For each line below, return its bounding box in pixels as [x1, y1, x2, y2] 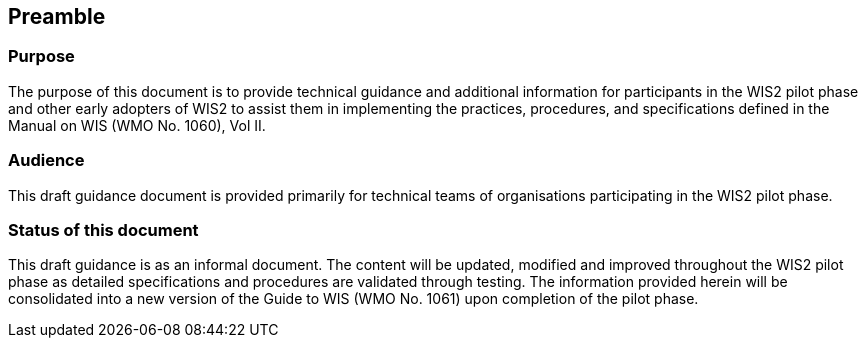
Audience [8, 150, 85, 171]
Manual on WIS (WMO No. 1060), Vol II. [8, 116, 266, 134]
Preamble [8, 4, 106, 29]
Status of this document [8, 219, 199, 240]
